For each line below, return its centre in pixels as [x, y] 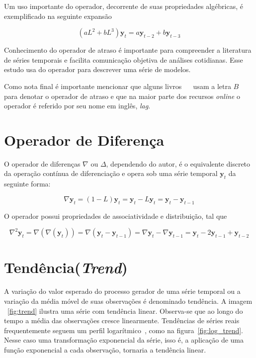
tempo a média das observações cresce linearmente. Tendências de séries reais [122, 320]
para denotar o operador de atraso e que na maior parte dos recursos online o [122, 96]
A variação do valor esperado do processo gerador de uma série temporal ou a [122, 291]
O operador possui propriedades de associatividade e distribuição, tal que [116, 216]
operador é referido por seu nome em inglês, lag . [77, 106]
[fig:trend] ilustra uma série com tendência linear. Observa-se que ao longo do [125, 311]
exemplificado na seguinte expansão [58, 16]
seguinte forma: [27, 184]
